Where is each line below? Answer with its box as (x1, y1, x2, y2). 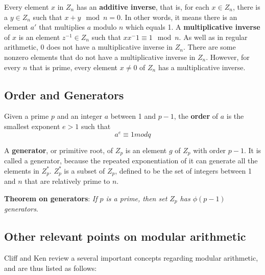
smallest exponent (4, 120, 60, 131)
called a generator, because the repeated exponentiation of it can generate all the (4, 155, 258, 166)
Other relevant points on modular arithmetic (4, 228, 246, 244)
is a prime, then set (106, 193, 167, 203)
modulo (93, 22, 117, 32)
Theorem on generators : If (4, 193, 98, 203)
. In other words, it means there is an (121, 11, 237, 22)
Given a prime (4, 111, 49, 121)
